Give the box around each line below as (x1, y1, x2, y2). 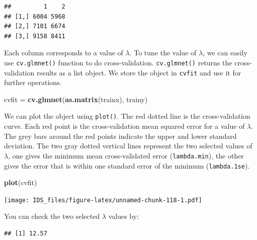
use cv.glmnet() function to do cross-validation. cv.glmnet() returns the (4, 57, 232, 67)
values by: (108, 211, 139, 221)
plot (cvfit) (4, 177, 37, 188)
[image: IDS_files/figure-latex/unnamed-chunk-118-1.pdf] (4, 196, 202, 204)
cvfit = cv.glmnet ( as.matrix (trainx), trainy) (4, 94, 148, 104)
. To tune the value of (129, 47, 197, 58)
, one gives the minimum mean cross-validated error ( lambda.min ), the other (8, 150, 244, 161)
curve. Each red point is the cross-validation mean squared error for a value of (4, 121, 245, 131)
